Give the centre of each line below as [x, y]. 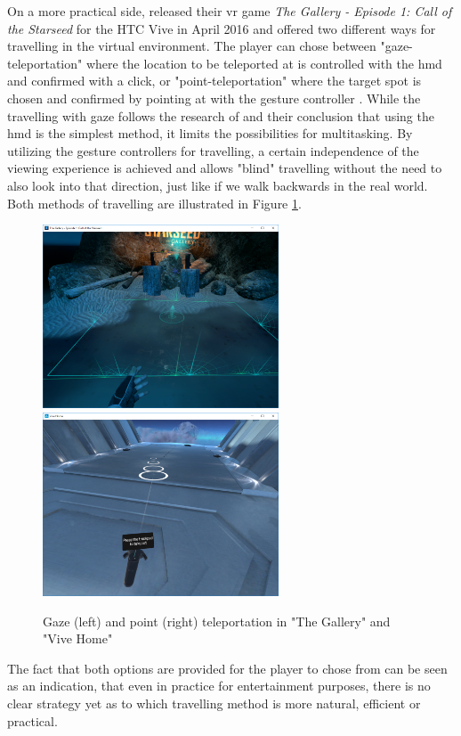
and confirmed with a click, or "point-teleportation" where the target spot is [214, 81]
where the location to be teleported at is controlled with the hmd [264, 63]
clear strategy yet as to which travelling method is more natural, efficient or [214, 703]
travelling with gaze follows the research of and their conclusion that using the [221, 115]
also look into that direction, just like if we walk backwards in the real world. [218, 185]
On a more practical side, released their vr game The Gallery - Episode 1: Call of [230, 11]
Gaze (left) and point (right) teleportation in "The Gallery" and [217, 621]
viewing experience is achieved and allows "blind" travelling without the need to [225, 168]
